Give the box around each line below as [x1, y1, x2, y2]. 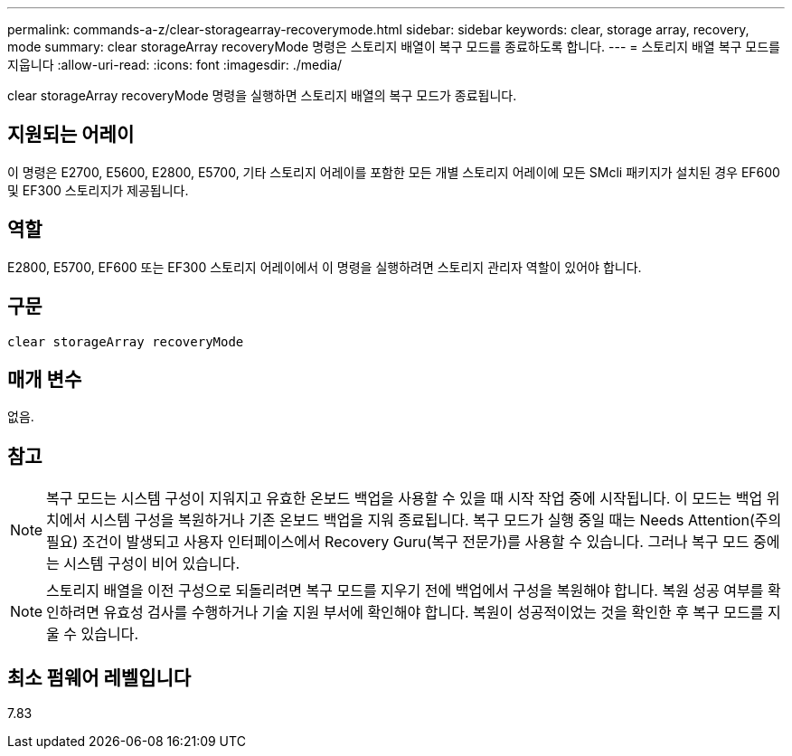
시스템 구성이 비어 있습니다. [63, 554, 240, 573]
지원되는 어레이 [7, 123, 135, 146]
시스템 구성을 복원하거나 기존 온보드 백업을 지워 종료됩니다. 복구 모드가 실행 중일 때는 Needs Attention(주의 [90, 511, 782, 530]
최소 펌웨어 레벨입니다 [7, 666, 192, 689]
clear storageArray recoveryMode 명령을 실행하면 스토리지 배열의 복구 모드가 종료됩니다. [7, 88, 517, 103]
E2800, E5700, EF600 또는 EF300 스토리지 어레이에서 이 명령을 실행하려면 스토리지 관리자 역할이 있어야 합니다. [7, 259, 642, 275]
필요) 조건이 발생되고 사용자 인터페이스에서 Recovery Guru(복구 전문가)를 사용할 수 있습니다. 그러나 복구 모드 [46, 533, 750, 552]
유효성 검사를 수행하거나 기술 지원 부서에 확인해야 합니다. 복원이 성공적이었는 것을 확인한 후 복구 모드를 [103, 603, 764, 622]
